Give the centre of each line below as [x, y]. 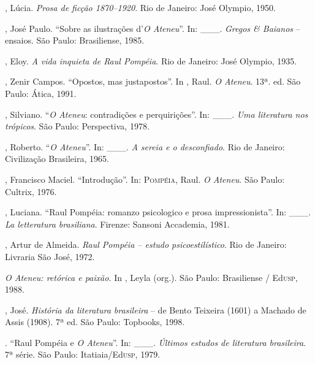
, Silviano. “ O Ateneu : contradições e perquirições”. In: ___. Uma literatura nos [157, 114]
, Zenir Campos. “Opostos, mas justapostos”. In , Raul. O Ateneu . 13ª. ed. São [153, 81]
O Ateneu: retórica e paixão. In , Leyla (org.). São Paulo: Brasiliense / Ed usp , [151, 277]
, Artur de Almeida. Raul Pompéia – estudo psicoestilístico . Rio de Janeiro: [146, 244]
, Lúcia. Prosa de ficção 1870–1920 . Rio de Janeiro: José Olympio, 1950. [140, 7]
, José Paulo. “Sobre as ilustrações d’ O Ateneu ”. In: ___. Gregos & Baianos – [153, 28]
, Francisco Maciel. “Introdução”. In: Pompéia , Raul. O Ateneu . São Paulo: [145, 179]
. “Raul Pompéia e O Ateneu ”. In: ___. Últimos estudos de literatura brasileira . [155, 342]
